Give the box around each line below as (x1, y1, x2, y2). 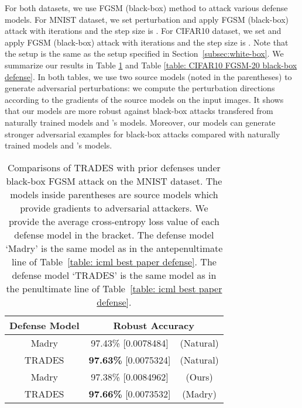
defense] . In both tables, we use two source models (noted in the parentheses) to (5, 70, 292, 82)
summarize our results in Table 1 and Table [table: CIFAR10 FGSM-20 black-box (5, 58, 297, 71)
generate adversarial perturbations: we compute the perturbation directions (5, 82, 275, 94)
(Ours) (186, 369, 213, 383)
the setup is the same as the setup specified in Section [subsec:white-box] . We (5, 47, 284, 60)
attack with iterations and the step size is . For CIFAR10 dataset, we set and (5, 25, 282, 37)
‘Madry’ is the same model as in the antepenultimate (5, 241, 223, 255)
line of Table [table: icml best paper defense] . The (11, 254, 217, 268)
